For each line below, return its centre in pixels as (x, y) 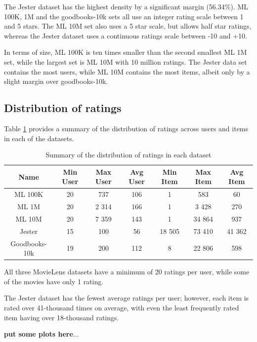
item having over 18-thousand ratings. (62, 317)
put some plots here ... (42, 334)
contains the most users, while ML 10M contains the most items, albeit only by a (127, 71)
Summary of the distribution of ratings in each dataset (128, 155)
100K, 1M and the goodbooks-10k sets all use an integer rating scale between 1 (124, 16)
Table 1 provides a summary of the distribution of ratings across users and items (126, 128)
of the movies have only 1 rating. (54, 281)
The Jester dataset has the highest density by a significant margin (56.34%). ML (126, 6)
